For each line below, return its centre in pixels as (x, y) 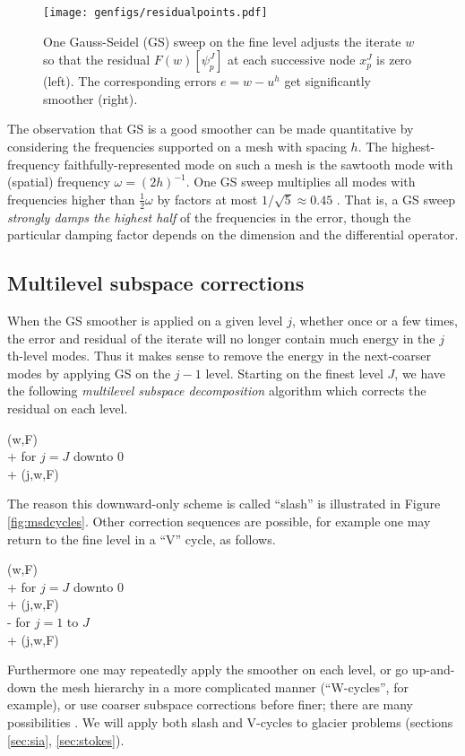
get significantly (327, 81)
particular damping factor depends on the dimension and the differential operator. (233, 235)
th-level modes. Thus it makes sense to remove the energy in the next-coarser (220, 356)
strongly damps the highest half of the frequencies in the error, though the (209, 217)
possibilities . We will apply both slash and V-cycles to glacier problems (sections (230, 721)
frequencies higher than (71, 199)
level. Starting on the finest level (294, 373)
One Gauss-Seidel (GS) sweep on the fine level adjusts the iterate (222, 41)
